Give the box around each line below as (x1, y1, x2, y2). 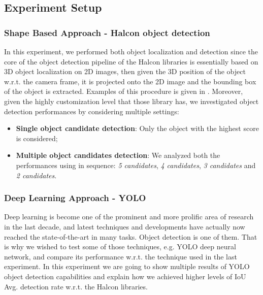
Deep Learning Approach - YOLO (4, 191, 146, 204)
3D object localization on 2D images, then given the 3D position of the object (4, 66, 246, 77)
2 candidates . (16, 170, 57, 180)
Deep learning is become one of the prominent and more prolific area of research (4, 211, 254, 222)
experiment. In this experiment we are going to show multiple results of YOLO (4, 261, 250, 272)
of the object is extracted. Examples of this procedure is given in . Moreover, (4, 86, 243, 96)
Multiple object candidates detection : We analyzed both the (16, 150, 220, 160)
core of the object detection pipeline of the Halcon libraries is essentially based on (4, 56, 258, 67)
